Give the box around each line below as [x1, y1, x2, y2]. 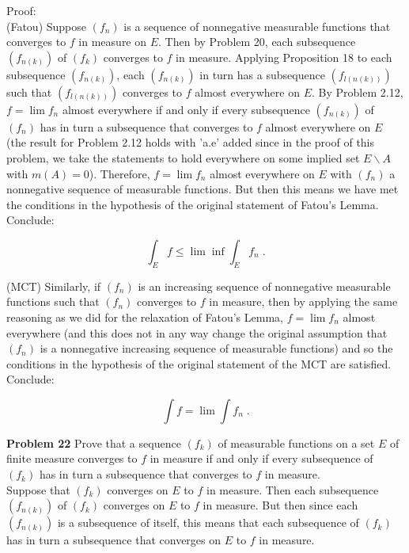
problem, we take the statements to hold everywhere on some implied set [6, 149, 360, 166]
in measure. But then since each [203, 497, 358, 513]
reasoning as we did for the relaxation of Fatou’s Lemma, [6, 308, 283, 325]
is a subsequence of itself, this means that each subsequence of [57, 514, 359, 531]
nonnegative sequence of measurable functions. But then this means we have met [6, 181, 399, 197]
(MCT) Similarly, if [6, 277, 101, 294]
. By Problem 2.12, [312, 83, 403, 100]
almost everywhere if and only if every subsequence [62, 101, 310, 117]
